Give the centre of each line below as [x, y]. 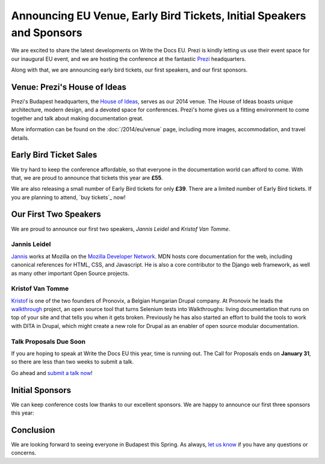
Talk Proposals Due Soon [48, 341]
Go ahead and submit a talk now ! [52, 373]
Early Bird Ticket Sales [54, 155]
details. [20, 138]
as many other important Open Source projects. [70, 273]
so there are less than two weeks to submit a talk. [73, 362]
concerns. [24, 453]
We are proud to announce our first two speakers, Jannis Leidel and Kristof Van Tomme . [121, 229]
